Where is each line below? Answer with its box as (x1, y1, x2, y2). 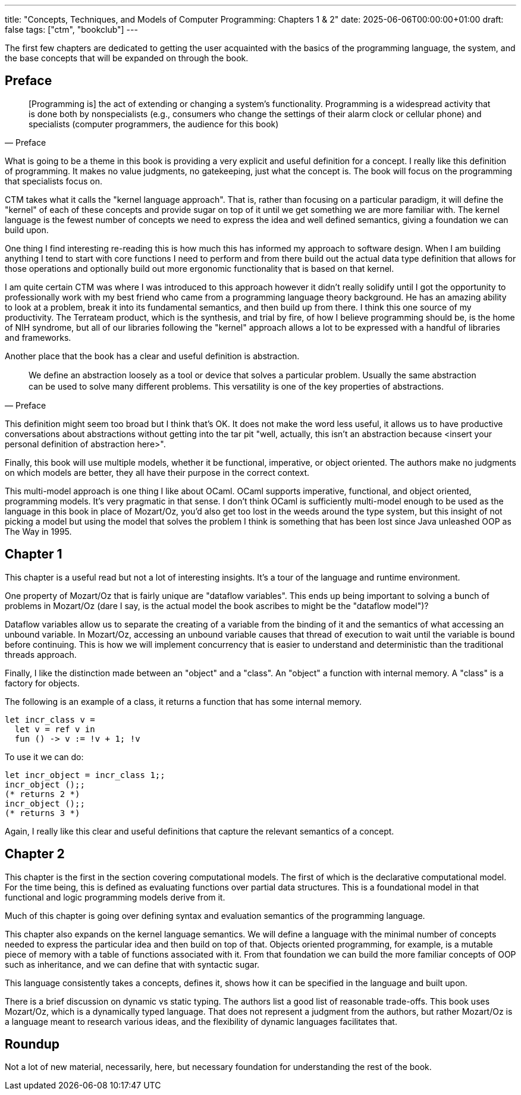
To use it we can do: (5, 751, 84, 762)
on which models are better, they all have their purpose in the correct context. (5, 467, 310, 478)
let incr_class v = (5, 714, 95, 724)
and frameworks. (5, 332, 71, 343)
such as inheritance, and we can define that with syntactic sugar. (5, 959, 260, 970)
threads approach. (5, 649, 77, 660)
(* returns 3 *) (5, 808, 80, 818)
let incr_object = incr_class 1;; (5, 770, 165, 780)
